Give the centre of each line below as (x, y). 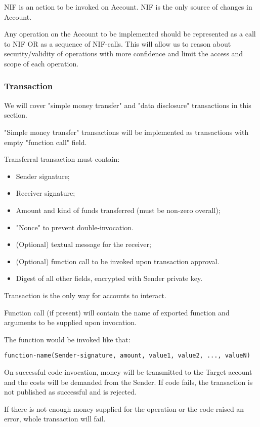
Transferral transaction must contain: (62, 159)
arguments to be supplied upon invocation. (70, 322)
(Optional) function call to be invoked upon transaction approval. (118, 261)
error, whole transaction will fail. (55, 419)
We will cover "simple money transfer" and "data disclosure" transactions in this (128, 105)
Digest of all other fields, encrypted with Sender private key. (109, 278)
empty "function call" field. (46, 142)
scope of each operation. (41, 63)
